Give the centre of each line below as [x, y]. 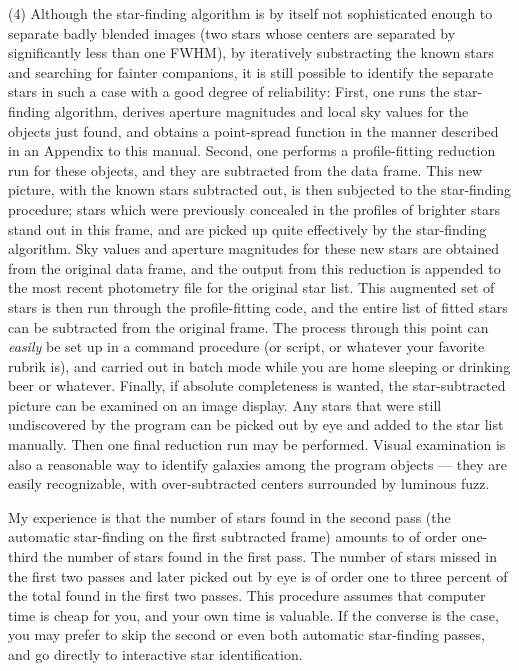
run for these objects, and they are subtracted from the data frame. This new [245, 169]
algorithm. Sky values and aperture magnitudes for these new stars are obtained [254, 248]
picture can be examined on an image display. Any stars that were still [225, 404]
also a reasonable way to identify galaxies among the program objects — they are [257, 463]
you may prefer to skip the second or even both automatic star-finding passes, [246, 634]
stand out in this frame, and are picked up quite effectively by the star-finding [247, 228]
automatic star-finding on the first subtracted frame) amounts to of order [232, 536]
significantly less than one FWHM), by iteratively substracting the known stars [251, 52]
